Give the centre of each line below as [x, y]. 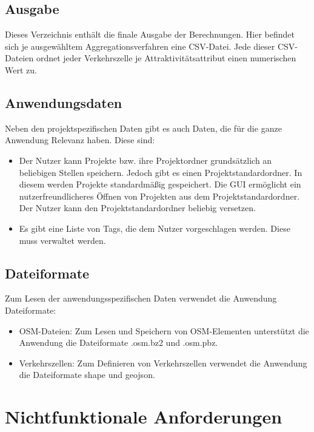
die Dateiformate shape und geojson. [87, 375]
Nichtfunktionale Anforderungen [144, 417]
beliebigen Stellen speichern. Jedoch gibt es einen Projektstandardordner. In [161, 172]
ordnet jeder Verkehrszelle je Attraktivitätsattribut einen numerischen [166, 58]
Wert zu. [21, 69]
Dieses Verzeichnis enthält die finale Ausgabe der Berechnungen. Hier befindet [150, 34]
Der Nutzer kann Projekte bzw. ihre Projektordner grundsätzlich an [145, 160]
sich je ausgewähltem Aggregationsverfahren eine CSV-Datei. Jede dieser [140, 46]
